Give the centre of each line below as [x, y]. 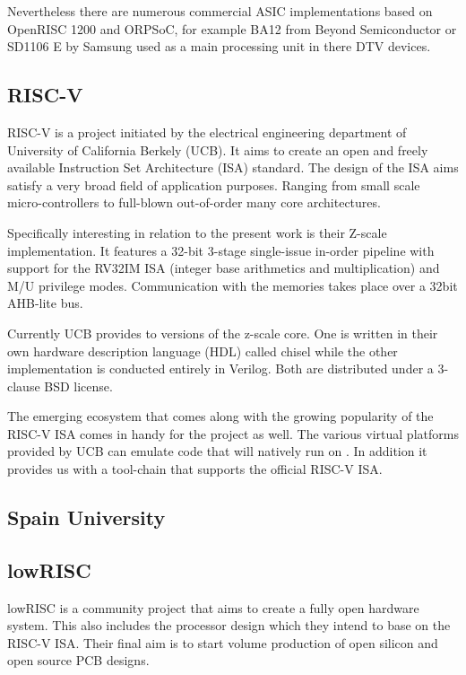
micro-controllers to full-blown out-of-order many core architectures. [194, 202]
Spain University [86, 517]
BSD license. [78, 386]
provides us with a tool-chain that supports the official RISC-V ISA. [195, 469]
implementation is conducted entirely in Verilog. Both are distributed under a [220, 368]
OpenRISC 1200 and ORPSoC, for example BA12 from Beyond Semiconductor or [232, 28]
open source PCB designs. [78, 660]
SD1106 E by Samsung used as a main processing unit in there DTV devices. [219, 46]
